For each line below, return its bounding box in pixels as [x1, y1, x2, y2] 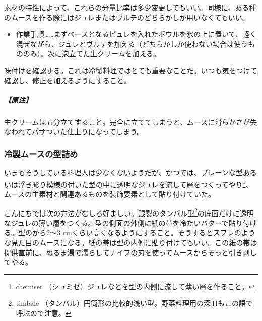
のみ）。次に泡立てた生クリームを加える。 [23, 48, 160, 59]
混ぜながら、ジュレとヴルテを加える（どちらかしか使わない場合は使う [16, 38, 248, 49]
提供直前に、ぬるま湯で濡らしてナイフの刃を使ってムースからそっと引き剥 [4, 247, 250, 257]
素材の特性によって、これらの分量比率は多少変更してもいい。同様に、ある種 [4, 2, 256, 12]
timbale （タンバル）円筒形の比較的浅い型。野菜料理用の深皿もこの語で [16, 298, 253, 308]
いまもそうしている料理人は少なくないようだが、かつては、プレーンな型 [4, 167, 243, 178]
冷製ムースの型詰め [4, 147, 78, 160]
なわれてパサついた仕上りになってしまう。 [4, 126, 144, 137]
